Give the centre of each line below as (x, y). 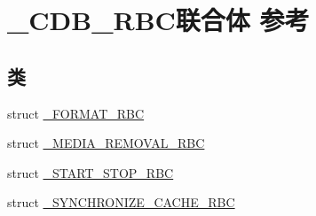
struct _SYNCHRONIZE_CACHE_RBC (121, 202)
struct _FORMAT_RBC (76, 113)
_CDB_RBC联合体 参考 (158, 20)
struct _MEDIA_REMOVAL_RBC (106, 143)
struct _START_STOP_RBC (91, 172)
